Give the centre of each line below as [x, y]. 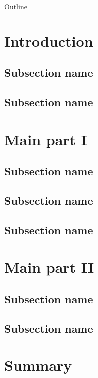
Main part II [49, 267]
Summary [38, 365]
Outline [16, 6]
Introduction [49, 40]
